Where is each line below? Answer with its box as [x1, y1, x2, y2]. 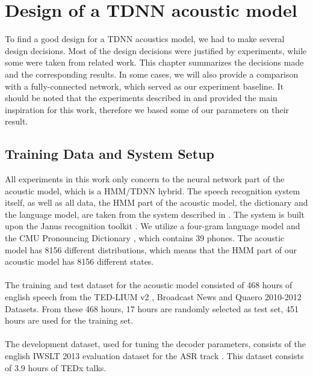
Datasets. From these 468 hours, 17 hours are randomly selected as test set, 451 [5, 302, 299, 315]
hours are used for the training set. [5, 314, 134, 327]
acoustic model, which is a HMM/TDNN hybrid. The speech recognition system [5, 184, 300, 197]
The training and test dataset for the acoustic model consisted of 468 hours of [5, 279, 293, 291]
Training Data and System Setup [5, 144, 214, 163]
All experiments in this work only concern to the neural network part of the [5, 173, 285, 185]
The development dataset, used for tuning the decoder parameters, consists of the [5, 337, 306, 350]
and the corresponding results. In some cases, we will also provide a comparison [5, 67, 299, 80]
